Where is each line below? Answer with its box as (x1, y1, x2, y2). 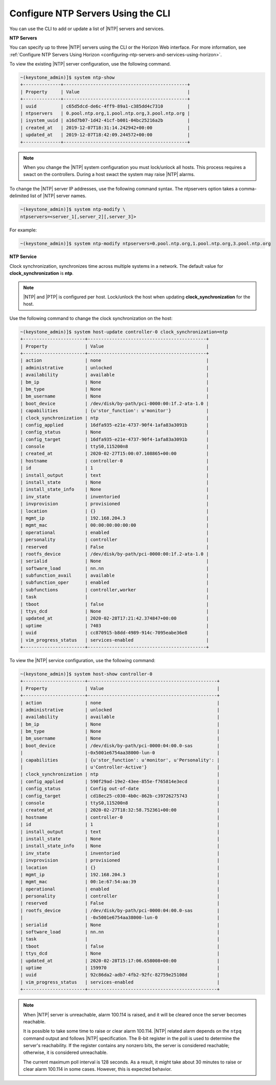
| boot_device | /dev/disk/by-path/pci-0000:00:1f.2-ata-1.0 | (20, 400, 209, 407)
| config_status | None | (20, 429, 209, 435)
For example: (9, 227, 37, 233)
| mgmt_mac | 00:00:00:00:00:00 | (20, 522, 209, 528)
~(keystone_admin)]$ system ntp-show (20, 75, 115, 80)
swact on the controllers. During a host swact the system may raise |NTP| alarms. (23, 172, 195, 178)
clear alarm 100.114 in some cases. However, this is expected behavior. (23, 1066, 172, 1072)
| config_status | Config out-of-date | (20, 786, 220, 792)
